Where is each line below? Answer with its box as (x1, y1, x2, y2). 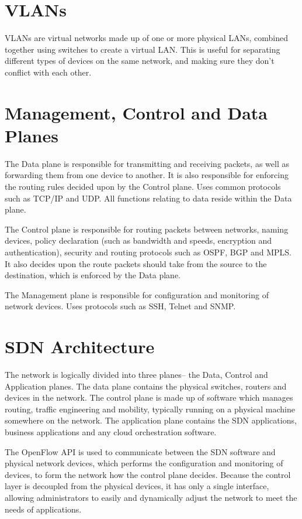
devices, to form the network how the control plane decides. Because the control (5, 468, 291, 480)
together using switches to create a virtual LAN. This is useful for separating (5, 43, 280, 55)
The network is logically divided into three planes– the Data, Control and (5, 368, 268, 381)
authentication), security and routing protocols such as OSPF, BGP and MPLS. (5, 245, 291, 258)
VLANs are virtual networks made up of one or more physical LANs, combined (5, 32, 289, 44)
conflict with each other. (5, 66, 92, 78)
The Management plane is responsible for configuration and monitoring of (5, 288, 269, 301)
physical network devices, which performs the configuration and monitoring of (5, 457, 283, 469)
